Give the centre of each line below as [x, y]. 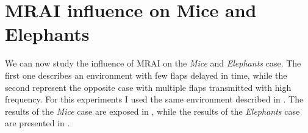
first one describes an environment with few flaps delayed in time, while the [146, 75]
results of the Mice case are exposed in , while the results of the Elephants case [152, 111]
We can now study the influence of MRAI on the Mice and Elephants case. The [153, 63]
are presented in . [38, 123]
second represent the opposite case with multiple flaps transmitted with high [148, 87]
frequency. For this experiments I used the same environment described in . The [154, 99]
